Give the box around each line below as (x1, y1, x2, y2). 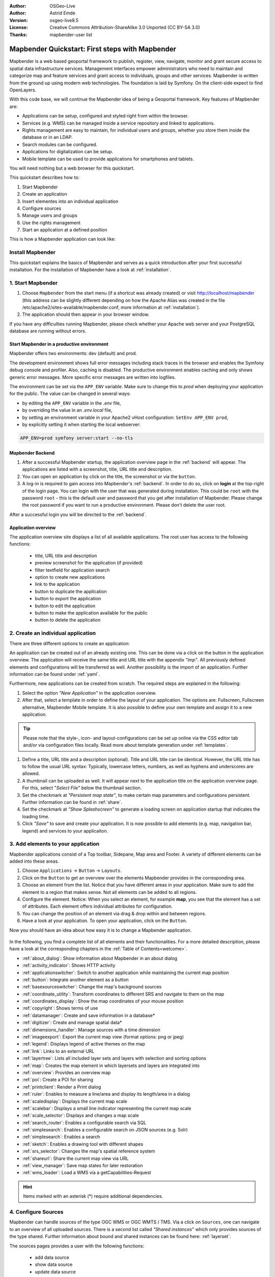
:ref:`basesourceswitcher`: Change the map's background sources (22, 984, 162, 990)
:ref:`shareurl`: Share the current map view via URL (22, 1155, 129, 1162)
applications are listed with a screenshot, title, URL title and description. (22, 466, 173, 472)
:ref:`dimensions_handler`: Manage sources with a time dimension (22, 1027, 160, 1033)
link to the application (35, 581, 80, 587)
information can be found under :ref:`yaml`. (9, 671, 100, 677)
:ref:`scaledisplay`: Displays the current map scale (22, 1098, 127, 1104)
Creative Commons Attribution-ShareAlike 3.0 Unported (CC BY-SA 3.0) (49, 25, 201, 31)
